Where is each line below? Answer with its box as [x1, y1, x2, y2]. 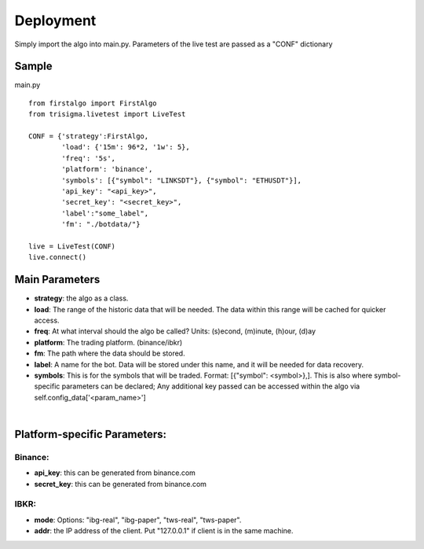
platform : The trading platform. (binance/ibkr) [34, 337, 183, 347]
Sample [14, 60, 53, 73]
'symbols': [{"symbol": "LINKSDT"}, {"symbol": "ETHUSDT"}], [61, 175, 302, 185]
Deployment [14, 12, 97, 29]
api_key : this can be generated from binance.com [34, 468, 196, 477]
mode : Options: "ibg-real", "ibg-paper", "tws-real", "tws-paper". [34, 515, 242, 525]
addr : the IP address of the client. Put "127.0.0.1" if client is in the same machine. [34, 526, 294, 536]
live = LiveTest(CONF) [28, 241, 116, 251]
